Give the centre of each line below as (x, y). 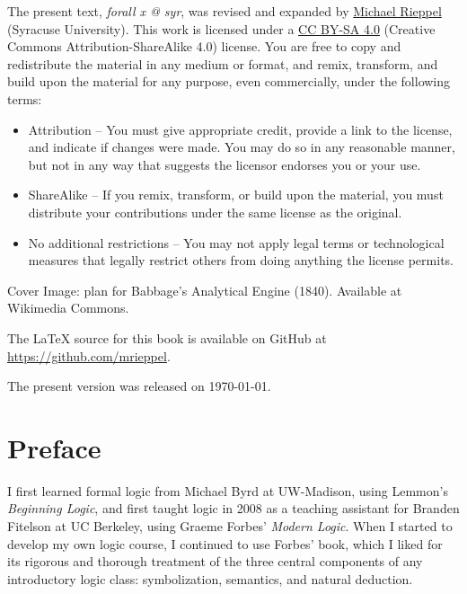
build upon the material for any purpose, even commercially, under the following (229, 81)
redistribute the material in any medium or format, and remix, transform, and (223, 63)
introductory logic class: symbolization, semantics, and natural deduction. (210, 578)
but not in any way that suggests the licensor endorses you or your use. (225, 164)
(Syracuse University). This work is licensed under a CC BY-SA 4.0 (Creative (221, 28)
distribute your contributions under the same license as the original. (215, 212)
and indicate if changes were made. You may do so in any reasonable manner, (242, 147)
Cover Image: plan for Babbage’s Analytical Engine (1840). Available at (205, 290)
